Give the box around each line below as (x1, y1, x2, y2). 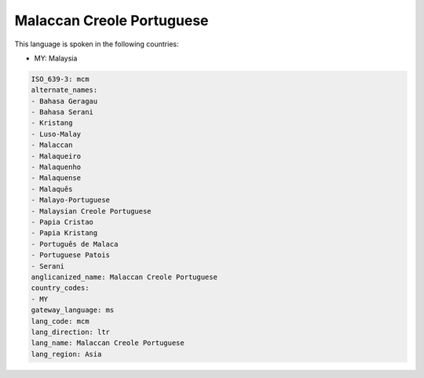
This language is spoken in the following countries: (14, 39, 179, 49)
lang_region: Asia (31, 350, 102, 358)
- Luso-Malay (31, 130, 82, 138)
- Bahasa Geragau (31, 97, 98, 105)
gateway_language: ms (31, 306, 115, 314)
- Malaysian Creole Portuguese (31, 207, 152, 215)
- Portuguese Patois (31, 251, 110, 259)
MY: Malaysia (34, 53, 78, 63)
